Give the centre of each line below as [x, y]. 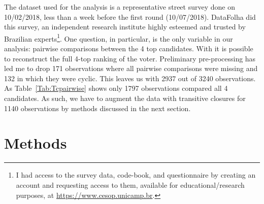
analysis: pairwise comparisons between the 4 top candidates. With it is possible [129, 48]
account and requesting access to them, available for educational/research [130, 184]
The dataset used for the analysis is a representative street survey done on [120, 7]
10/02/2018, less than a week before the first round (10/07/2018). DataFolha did [130, 16]
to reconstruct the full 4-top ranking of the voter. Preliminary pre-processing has [130, 58]
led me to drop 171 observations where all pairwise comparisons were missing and [131, 68]
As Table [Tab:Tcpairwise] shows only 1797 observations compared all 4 [116, 88]
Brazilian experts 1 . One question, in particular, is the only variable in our [119, 38]
